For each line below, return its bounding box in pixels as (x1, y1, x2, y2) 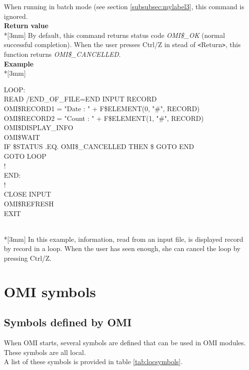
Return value (4, 20, 48, 31)
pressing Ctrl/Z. (4, 252, 52, 263)
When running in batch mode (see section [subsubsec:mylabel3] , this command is (4, 1, 245, 11)
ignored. (4, 11, 28, 21)
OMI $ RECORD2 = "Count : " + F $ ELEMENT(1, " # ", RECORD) (4, 113, 204, 123)
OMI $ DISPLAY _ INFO (4, 122, 74, 133)
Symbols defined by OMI (4, 315, 132, 330)
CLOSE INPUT (4, 189, 51, 199)
